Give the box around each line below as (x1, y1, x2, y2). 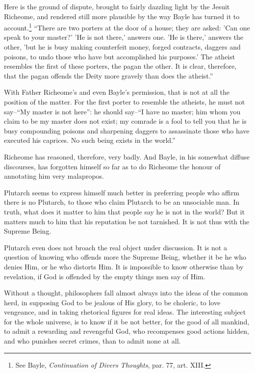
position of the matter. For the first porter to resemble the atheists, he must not (4, 97, 245, 107)
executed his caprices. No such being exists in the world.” (4, 135, 176, 145)
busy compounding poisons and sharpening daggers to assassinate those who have (4, 125, 250, 135)
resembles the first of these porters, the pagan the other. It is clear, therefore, (4, 61, 237, 71)
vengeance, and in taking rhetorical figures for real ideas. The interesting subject (4, 307, 246, 317)
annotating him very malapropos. (4, 171, 104, 181)
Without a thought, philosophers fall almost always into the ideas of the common (4, 288, 248, 298)
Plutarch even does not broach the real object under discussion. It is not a (4, 242, 227, 252)
